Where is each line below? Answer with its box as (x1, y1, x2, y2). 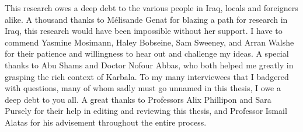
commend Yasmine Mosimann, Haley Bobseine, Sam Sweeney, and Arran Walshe (5, 36, 294, 48)
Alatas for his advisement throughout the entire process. (5, 116, 207, 128)
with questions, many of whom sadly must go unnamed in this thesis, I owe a (5, 82, 281, 94)
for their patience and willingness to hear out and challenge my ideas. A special (5, 47, 289, 60)
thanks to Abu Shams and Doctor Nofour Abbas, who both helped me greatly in (5, 58, 294, 71)
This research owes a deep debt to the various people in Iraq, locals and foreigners (5, 2, 298, 13)
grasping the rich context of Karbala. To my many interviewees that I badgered (5, 70, 289, 82)
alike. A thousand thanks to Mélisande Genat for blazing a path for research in (5, 13, 288, 25)
